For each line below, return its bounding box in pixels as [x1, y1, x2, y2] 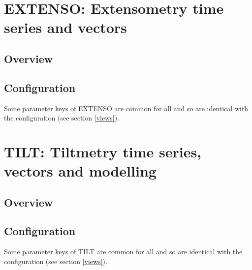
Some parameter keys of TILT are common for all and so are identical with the [4, 246, 243, 257]
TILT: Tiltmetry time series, [4, 141, 202, 161]
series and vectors [4, 17, 127, 37]
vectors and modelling [4, 161, 157, 181]
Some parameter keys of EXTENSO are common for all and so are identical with [4, 103, 249, 113]
